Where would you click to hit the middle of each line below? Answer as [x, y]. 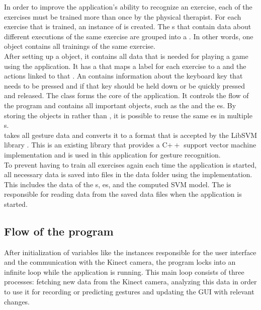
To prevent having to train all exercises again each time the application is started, [130, 164]
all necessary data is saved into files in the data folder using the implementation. [128, 174]
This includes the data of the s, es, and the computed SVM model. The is [118, 184]
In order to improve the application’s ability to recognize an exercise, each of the [128, 7]
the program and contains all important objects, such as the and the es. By [120, 105]
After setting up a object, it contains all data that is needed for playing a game [126, 56]
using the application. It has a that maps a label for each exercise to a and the [125, 66]
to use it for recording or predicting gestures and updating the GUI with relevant [129, 292]
